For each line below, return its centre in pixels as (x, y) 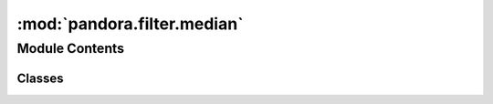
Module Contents (71, 48)
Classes (40, 78)
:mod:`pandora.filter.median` (130, 24)
